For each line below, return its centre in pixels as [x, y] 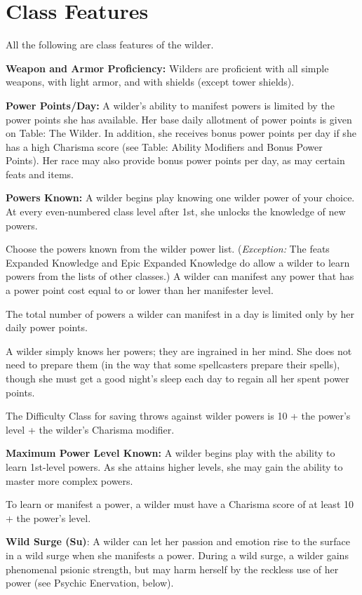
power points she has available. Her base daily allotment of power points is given [179, 119]
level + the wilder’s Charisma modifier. [90, 429]
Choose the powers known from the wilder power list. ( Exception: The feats [168, 249]
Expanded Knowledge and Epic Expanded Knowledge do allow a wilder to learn [178, 262]
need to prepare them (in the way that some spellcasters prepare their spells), [173, 365]
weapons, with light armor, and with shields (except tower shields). [150, 82]
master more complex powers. [69, 480]
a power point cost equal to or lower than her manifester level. [140, 290]
